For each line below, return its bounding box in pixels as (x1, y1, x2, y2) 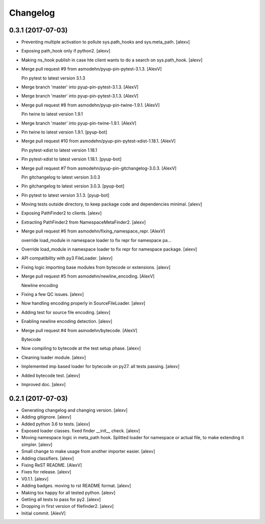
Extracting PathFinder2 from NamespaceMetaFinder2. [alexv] (21, 219, 146, 225)
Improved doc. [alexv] (21, 381, 66, 387)
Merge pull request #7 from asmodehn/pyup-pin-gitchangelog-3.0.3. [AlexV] (21, 165, 177, 171)
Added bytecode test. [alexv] (21, 372, 80, 378)
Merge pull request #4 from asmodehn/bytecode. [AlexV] (21, 327, 137, 333)
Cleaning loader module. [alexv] (21, 354, 86, 360)
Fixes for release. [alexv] (21, 469, 71, 475)
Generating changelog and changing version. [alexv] (21, 407, 128, 413)
